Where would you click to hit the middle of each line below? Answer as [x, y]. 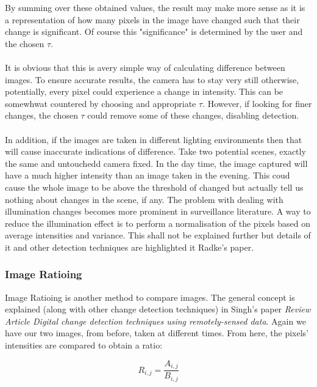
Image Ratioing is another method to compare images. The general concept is [150, 297]
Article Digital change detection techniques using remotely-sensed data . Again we [155, 321]
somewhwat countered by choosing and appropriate [101, 103]
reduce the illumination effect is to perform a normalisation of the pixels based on [158, 223]
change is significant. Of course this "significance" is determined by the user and [154, 31]
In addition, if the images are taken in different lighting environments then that [154, 139]
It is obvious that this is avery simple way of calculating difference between [145, 67]
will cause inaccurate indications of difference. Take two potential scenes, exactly [155, 151]
